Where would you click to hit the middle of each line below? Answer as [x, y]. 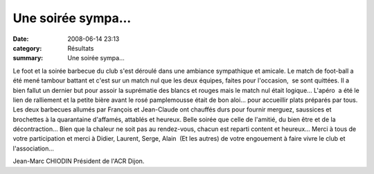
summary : [28, 58]
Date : [21, 39]
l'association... [34, 148]
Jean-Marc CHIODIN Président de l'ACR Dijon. [79, 161]
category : [27, 48]
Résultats [81, 48]
